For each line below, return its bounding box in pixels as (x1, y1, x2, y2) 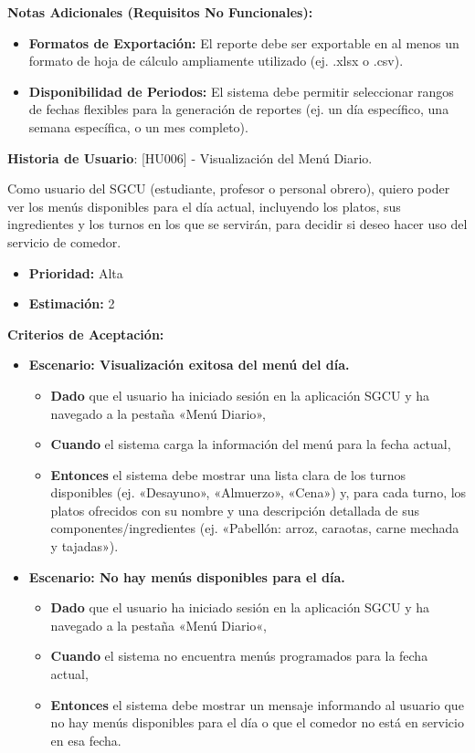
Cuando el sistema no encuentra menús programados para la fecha (50, 646, 428, 665)
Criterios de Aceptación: (7, 324, 164, 343)
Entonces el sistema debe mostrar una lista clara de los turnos (50, 465, 406, 484)
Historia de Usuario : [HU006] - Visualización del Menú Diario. (7, 148, 373, 167)
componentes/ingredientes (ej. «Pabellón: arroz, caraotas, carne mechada (50, 518, 459, 538)
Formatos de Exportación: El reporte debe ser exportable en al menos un (28, 33, 459, 52)
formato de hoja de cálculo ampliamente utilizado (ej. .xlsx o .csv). (28, 51, 404, 70)
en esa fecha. (50, 730, 121, 749)
